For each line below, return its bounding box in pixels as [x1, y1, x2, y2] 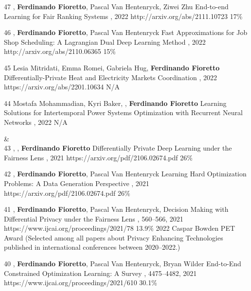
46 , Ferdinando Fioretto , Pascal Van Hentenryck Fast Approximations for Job [4, 27, 248, 37]
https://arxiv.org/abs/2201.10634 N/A [4, 82, 120, 92]
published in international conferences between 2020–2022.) [4, 242, 180, 252]
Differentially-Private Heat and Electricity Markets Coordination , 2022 [4, 72, 217, 82]
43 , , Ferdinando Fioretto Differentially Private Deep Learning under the [4, 143, 232, 153]
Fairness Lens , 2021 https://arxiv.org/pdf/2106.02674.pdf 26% [4, 152, 193, 162]
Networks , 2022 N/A [4, 117, 68, 127]
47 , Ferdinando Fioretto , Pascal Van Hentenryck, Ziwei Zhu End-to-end [4, 1, 229, 11]
